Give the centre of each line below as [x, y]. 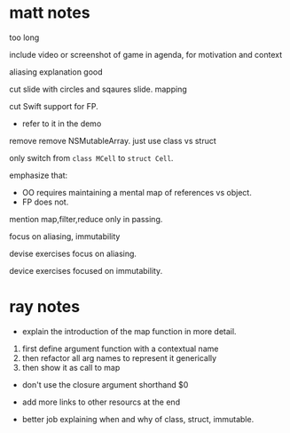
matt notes [50, 13]
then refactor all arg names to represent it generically [119, 357]
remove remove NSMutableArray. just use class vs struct [113, 140]
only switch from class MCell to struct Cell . [91, 157]
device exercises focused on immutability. [86, 270]
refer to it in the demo [62, 124]
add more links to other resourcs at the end [101, 402]
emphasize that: [39, 175]
